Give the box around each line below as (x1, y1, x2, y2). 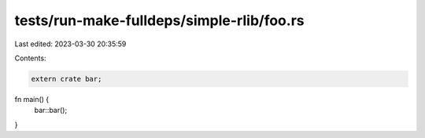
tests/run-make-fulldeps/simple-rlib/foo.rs (14, 12, 305, 29)
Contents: (14, 53, 46, 63)
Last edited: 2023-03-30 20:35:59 (14, 39, 127, 49)
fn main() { (14, 94, 50, 103)
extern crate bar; (31, 74, 102, 83)
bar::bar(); (34, 106, 68, 115)
